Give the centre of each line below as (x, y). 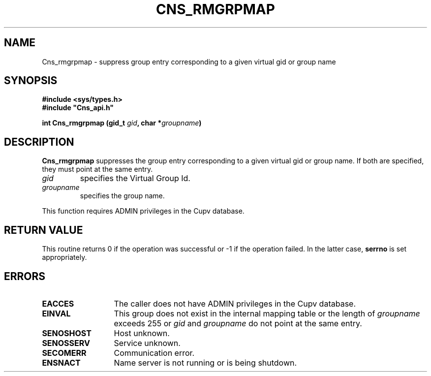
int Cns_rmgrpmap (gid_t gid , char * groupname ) (122, 123)
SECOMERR (64, 353)
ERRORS (25, 276)
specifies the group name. (122, 196)
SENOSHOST (67, 333)
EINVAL (56, 313)
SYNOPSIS (31, 81)
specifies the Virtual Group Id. (135, 178)
